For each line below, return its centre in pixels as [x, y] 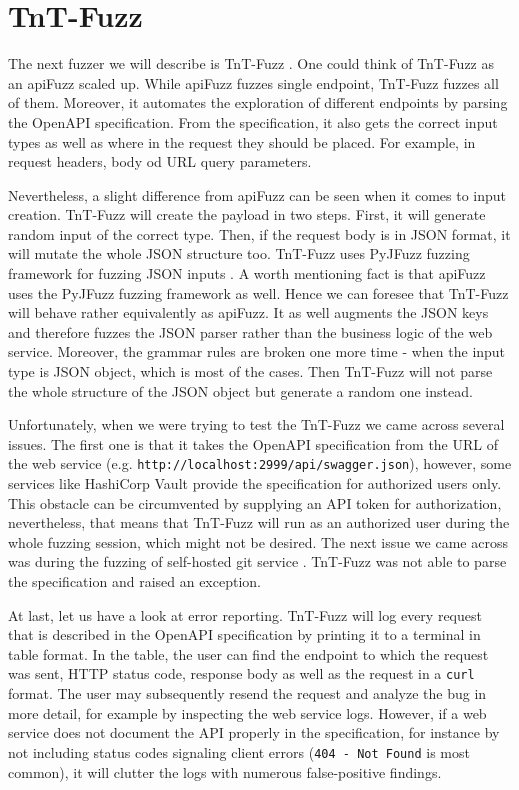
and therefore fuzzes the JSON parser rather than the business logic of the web [250, 331]
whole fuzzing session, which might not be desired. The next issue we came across [258, 541]
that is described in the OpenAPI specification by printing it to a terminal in [244, 634]
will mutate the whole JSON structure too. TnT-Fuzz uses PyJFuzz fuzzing [239, 253]
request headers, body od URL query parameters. [160, 161]
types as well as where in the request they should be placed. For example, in [242, 141]
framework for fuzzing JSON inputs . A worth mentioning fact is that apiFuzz [247, 273]
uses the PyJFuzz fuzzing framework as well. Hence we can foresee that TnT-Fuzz [258, 292]
